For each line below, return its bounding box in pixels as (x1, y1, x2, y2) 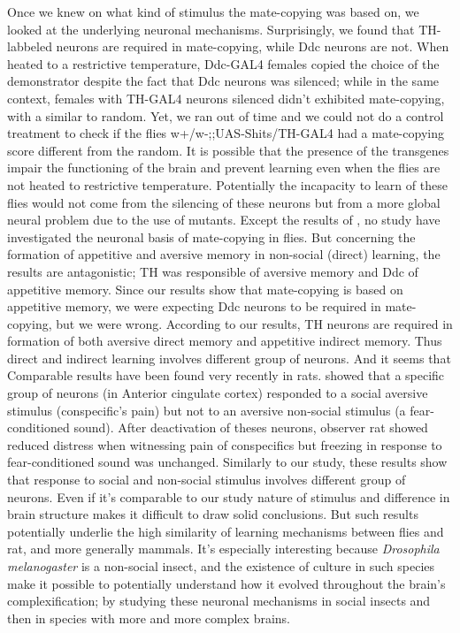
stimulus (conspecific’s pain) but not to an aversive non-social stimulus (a (7, 400, 406, 419)
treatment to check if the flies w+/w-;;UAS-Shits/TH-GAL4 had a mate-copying (7, 124, 444, 142)
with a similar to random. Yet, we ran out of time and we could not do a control (7, 106, 444, 125)
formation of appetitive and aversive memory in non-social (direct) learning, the (7, 245, 441, 263)
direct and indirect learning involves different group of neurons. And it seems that (7, 348, 451, 367)
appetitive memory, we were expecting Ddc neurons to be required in (7, 297, 381, 316)
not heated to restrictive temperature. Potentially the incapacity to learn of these (7, 175, 448, 194)
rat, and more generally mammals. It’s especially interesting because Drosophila (7, 539, 440, 558)
